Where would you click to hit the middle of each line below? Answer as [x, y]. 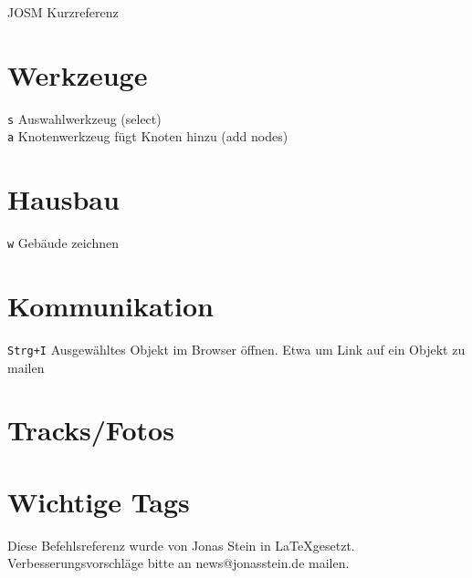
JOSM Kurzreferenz [63, 12]
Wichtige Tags [99, 501]
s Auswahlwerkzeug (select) [84, 118]
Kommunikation [110, 305]
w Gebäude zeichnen [63, 243]
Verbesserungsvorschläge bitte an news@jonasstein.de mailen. [178, 563]
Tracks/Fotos [91, 430]
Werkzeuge [78, 74]
